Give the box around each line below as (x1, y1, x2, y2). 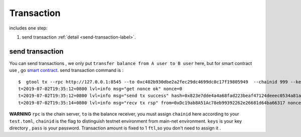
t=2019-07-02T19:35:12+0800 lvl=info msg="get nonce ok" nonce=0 (18, 86, 183, 92)
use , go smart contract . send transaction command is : (9, 67, 124, 73)
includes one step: (9, 25, 48, 31)
